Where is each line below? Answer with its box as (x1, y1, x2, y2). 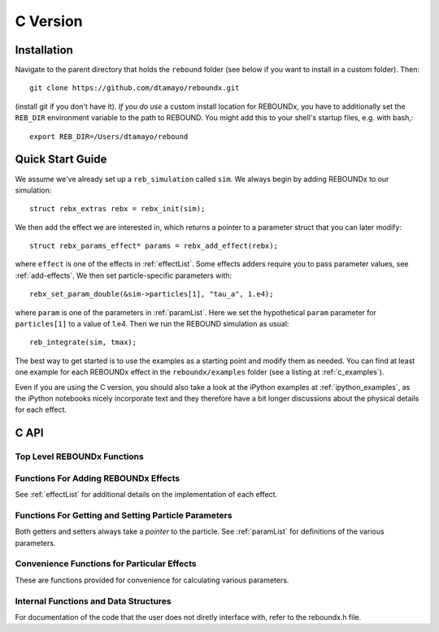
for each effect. (15, 405, 67, 414)
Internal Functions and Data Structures (15, 595, 172, 607)
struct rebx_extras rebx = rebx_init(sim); (29, 204, 206, 214)
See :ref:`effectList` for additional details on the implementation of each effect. (15, 490, 278, 500)
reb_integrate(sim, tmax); (29, 338, 137, 347)
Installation (15, 43, 73, 57)
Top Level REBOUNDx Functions (15, 451, 144, 462)
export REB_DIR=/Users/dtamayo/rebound (29, 132, 189, 141)
